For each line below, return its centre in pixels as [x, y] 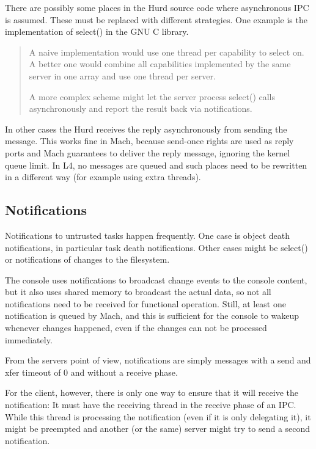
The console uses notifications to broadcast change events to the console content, [156, 279]
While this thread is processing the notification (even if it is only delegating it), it [158, 416]
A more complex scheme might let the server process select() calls [152, 96]
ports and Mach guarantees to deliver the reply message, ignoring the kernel [148, 152]
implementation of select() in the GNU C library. [97, 31]
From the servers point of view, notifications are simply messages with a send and [158, 360]
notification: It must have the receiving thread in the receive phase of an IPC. [151, 405]
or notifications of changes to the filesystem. [87, 259]
